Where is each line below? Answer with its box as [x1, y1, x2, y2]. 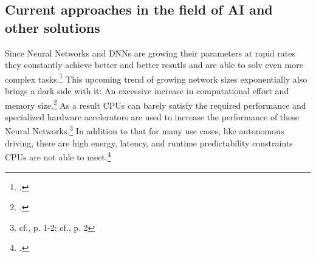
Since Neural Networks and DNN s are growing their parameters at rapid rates [5, 46, 296, 59]
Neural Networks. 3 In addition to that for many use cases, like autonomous [5, 123, 284, 137]
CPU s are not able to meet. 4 [5, 149, 111, 163]
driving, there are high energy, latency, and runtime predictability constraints [5, 136, 293, 149]
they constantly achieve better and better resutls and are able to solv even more [5, 58, 303, 71]
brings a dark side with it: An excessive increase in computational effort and [5, 84, 289, 97]
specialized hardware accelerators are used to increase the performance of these [5, 110, 300, 123]
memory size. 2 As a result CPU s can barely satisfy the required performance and [5, 97, 306, 111]
